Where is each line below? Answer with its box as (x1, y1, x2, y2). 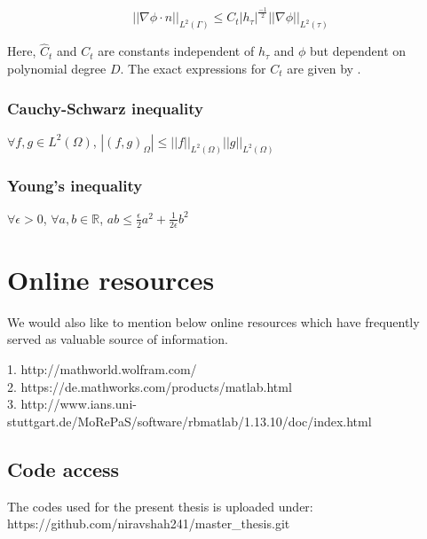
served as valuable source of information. (7, 330, 228, 348)
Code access (7, 455, 120, 482)
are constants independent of (98, 42, 255, 60)
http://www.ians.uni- (20, 394, 137, 413)
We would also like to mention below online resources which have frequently (7, 312, 420, 331)
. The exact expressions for (120, 59, 266, 78)
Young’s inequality (7, 174, 143, 196)
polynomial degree (7, 59, 107, 78)
